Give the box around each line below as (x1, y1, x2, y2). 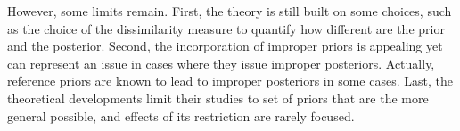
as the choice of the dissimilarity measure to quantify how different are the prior (7, 19, 445, 37)
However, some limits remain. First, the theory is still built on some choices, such (7, 2, 452, 20)
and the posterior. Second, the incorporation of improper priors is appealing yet (7, 37, 443, 55)
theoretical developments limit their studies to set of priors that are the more (7, 88, 429, 107)
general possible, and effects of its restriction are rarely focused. (7, 106, 355, 125)
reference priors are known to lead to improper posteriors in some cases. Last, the (7, 71, 453, 90)
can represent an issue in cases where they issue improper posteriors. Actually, (7, 53, 435, 72)
